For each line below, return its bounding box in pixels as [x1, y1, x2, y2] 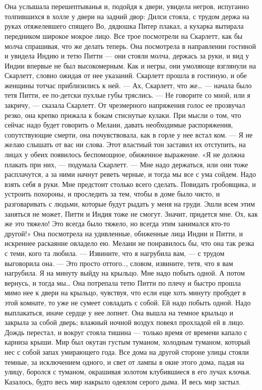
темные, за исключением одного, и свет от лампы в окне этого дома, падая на [5, 356, 244, 367]
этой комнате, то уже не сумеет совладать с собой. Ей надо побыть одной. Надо [5, 297, 251, 307]
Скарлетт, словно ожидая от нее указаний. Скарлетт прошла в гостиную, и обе [5, 70, 247, 81]
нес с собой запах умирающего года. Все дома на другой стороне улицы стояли [5, 346, 249, 357]
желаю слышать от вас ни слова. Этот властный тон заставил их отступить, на [5, 139, 246, 150]
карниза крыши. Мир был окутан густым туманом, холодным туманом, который [5, 337, 250, 347]
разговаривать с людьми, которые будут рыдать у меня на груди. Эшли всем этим [5, 199, 255, 209]
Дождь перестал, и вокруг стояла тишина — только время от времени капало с [5, 327, 247, 337]
